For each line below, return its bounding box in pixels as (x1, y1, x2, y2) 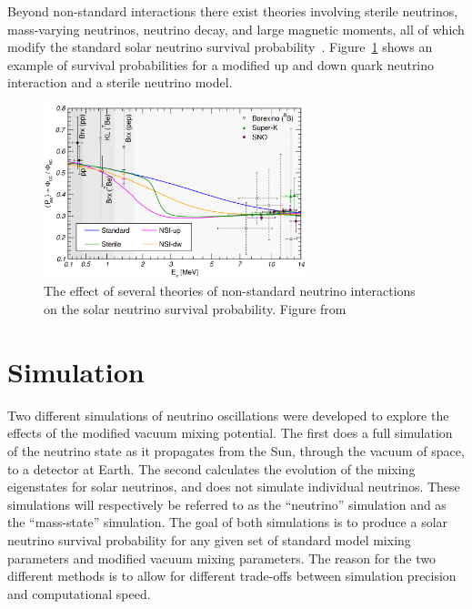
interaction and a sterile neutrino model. (7, 73, 233, 92)
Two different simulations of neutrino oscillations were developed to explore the (7, 405, 449, 424)
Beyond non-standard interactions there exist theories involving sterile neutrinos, (7, 2, 458, 20)
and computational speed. (7, 584, 151, 603)
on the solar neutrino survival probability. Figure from (44, 299, 346, 319)
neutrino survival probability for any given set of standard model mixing (7, 530, 411, 549)
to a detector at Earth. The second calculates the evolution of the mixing (7, 459, 416, 478)
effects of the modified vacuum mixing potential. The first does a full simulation (7, 423, 453, 442)
